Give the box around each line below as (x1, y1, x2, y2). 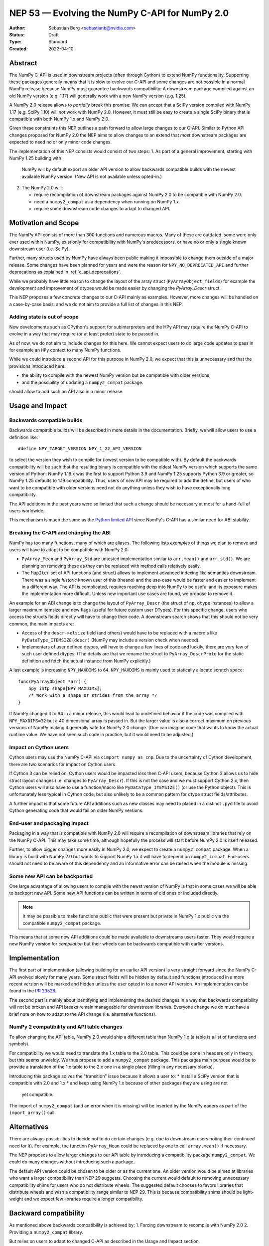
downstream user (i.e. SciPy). (9, 246, 70, 252)
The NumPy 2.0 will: (21, 185, 63, 191)
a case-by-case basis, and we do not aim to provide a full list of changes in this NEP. (9, 301, 183, 307)
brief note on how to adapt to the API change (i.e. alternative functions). (9, 1011, 157, 1017)
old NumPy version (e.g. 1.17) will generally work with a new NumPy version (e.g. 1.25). (9, 93, 187, 99)
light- (243, 1189, 254, 1195)
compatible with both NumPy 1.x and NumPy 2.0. (9, 116, 110, 122)
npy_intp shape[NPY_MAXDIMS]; (28, 685, 102, 691)
